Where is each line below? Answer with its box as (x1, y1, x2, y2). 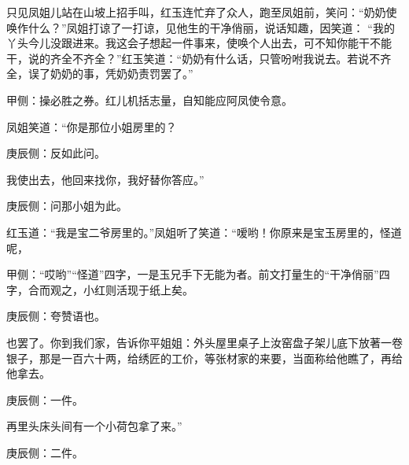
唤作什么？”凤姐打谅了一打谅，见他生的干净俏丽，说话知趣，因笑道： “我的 (6, 19, 395, 35)
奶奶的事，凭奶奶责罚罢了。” (50, 65, 193, 82)
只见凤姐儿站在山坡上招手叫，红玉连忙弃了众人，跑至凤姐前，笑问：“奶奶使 (6, 4, 397, 20)
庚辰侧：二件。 (6, 444, 83, 460)
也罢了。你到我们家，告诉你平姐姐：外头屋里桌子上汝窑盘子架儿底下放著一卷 (6, 334, 403, 350)
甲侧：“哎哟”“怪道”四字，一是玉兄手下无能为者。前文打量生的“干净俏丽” (6, 266, 379, 282)
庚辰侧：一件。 (6, 391, 83, 408)
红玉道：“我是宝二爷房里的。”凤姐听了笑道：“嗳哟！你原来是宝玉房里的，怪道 (6, 223, 402, 240)
